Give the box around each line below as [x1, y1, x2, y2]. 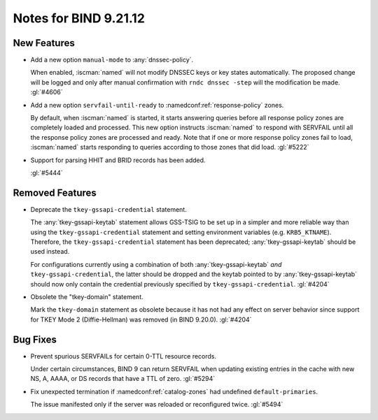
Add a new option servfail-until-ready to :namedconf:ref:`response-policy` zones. [30, 101, 284, 109]
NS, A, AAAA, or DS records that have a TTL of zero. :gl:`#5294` [30, 375, 216, 383]
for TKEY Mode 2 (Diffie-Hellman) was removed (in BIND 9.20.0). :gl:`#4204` [30, 315, 252, 324]
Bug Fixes [13, 333, 57, 345]
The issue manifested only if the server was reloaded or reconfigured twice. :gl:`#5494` [30, 400, 283, 409]
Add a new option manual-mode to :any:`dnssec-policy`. [30, 56, 194, 64]
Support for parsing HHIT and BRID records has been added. [30, 156, 206, 164]
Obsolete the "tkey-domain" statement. [30, 293, 143, 300]
